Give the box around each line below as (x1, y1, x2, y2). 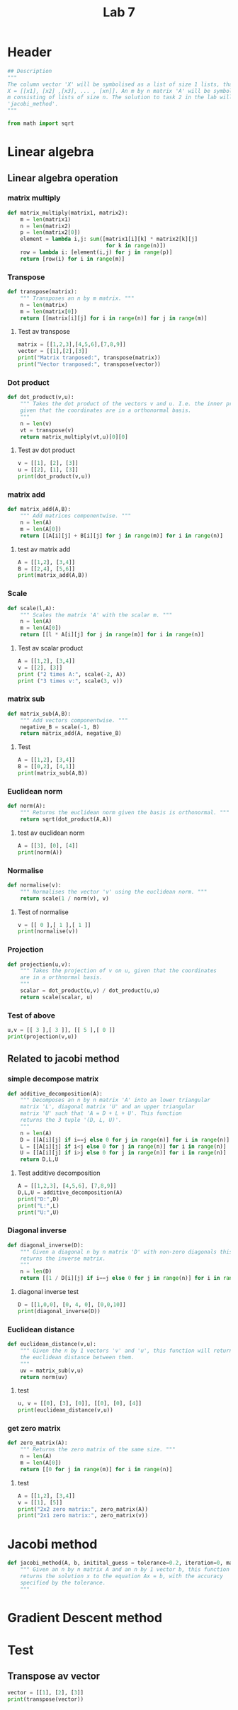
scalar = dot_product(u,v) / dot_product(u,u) (20, 987, 160, 994)
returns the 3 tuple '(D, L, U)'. (20, 1117, 122, 1124)
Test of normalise (17, 908, 69, 916)
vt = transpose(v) (20, 427, 74, 434)
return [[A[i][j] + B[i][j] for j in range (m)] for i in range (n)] (20, 532, 223, 539)
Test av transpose (17, 327, 71, 336)
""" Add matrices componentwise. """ (20, 512, 132, 519)
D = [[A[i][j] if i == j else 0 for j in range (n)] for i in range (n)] (20, 1136, 230, 1143)
